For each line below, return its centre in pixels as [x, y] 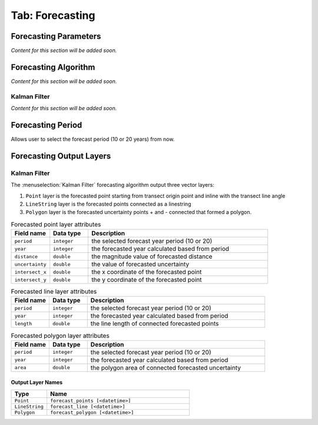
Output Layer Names [37, 383]
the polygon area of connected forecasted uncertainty [166, 367]
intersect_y [30, 280]
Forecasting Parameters [56, 36]
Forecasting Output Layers [61, 156]
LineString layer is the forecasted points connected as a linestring [108, 204]
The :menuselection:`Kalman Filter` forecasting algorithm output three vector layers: [112, 185]
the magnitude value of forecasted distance [152, 256]
